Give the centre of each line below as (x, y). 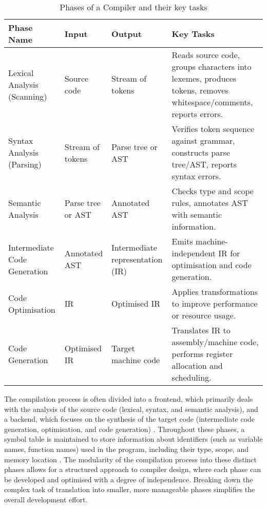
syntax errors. (196, 176)
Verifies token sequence (213, 129)
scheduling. (192, 377)
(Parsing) (25, 164)
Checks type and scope (213, 191)
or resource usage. (204, 315)
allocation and (197, 365)
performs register (202, 354)
